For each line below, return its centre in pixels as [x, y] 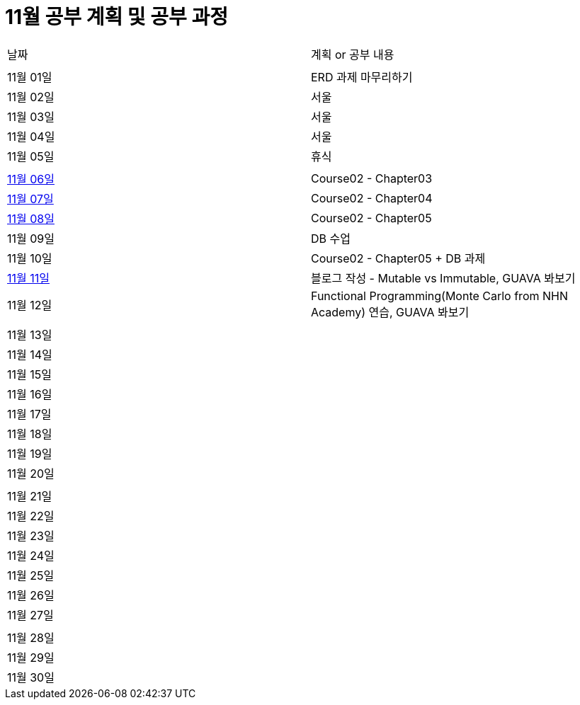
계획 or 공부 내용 [353, 54]
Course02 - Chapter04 [372, 198]
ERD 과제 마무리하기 [362, 77]
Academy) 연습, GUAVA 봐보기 [390, 312]
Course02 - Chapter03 [372, 178]
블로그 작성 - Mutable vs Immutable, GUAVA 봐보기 [443, 278]
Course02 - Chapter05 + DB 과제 [398, 258]
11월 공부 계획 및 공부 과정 [116, 17]
